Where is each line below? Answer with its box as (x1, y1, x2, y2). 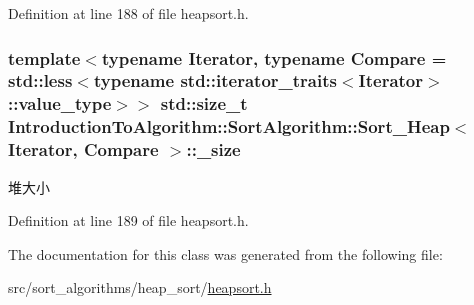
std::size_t (160, 91, 248, 116)
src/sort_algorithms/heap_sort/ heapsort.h (8, 277, 272, 298)
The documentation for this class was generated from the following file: (8, 243, 443, 264)
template (8, 45, 81, 70)
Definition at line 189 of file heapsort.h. (8, 210, 249, 231)
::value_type (8, 91, 112, 116)
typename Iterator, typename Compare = (101, 45, 447, 70)
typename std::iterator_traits (93, 68, 337, 93)
